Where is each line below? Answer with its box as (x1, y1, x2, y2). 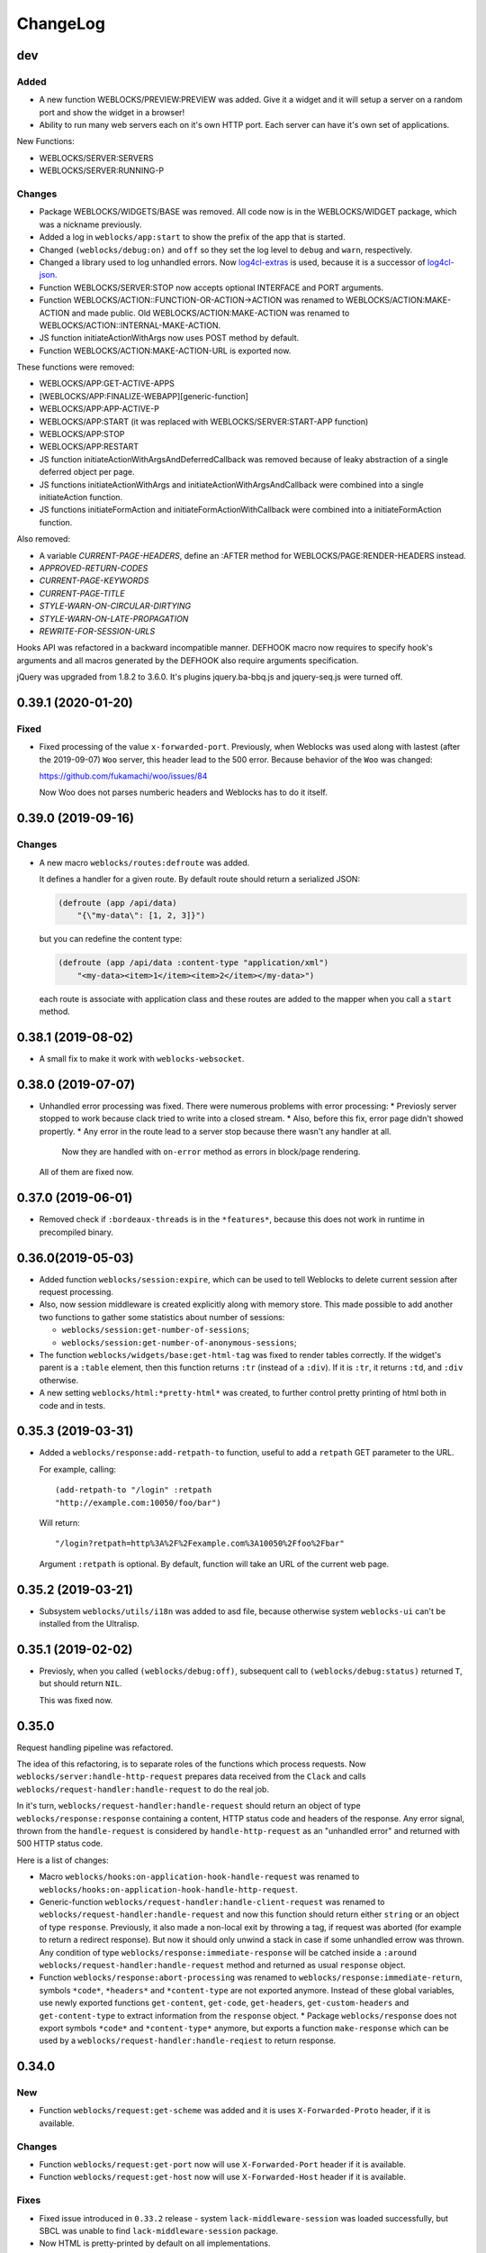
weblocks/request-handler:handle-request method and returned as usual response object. (39, 1959, 406, 1970)
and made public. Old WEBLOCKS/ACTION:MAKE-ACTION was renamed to (71, 307, 350, 318)
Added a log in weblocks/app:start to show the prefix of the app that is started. (39, 232, 346, 242)
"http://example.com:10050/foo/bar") (55, 1497, 222, 1508)
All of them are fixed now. (39, 1167, 134, 1178)
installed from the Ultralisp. (39, 1619, 139, 1629)
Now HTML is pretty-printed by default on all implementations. (39, 2238, 271, 2248)
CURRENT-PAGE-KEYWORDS (39, 575, 149, 586)
